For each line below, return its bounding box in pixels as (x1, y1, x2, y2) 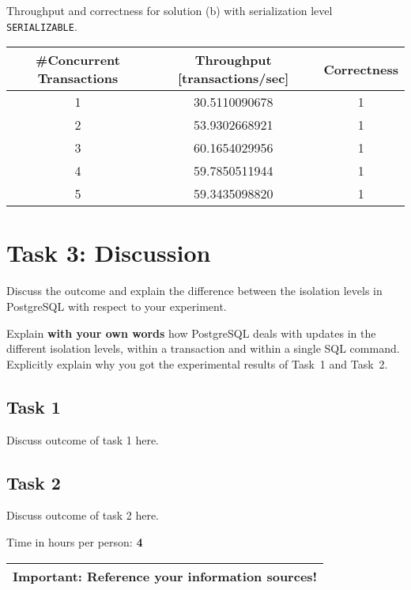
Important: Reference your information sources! (13, 566, 318, 585)
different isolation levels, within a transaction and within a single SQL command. (6, 340, 400, 357)
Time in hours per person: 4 (6, 533, 143, 550)
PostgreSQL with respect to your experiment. (6, 297, 227, 314)
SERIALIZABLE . (6, 17, 77, 34)
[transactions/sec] (177, 69, 289, 88)
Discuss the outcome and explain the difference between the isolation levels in (6, 282, 383, 299)
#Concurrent (36, 51, 120, 70)
